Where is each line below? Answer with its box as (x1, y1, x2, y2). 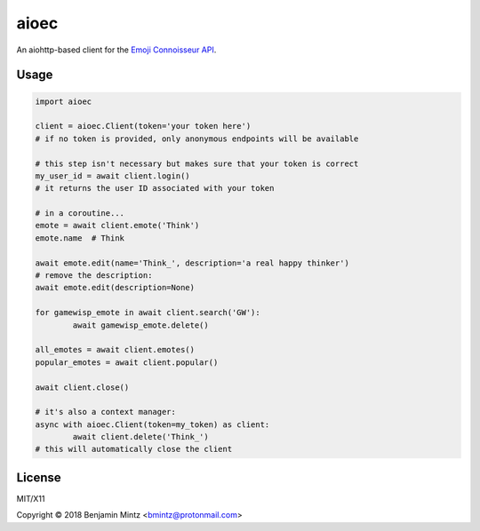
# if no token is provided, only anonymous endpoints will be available (35, 133, 359, 144)
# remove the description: (35, 271, 153, 281)
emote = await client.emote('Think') (35, 220, 200, 231)
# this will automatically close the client (35, 444, 233, 455)
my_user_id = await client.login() (35, 170, 190, 181)
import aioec (35, 96, 92, 107)
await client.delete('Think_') (72, 432, 209, 442)
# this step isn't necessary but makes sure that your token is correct (35, 158, 359, 169)
